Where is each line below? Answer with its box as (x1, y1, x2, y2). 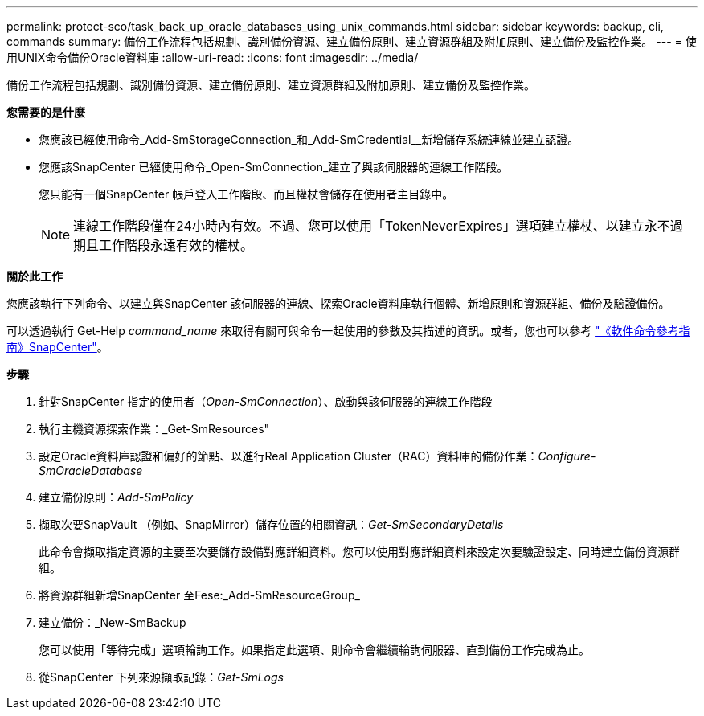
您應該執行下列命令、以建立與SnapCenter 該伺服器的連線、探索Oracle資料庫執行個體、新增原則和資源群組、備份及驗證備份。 (6, 297, 670, 310)
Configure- (538, 449, 596, 463)
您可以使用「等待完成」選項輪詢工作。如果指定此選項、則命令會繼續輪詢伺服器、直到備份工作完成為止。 (39, 643, 590, 657)
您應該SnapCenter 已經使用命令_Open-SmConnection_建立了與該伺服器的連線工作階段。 (39, 160, 509, 174)
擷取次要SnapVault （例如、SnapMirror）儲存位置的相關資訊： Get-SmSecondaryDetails (39, 518, 504, 531)
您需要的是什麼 (6, 105, 85, 119)
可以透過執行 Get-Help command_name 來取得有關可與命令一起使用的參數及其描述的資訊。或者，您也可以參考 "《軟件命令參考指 (6, 324, 690, 338)
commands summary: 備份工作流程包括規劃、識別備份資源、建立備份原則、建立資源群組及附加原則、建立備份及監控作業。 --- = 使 (6, 35, 697, 48)
